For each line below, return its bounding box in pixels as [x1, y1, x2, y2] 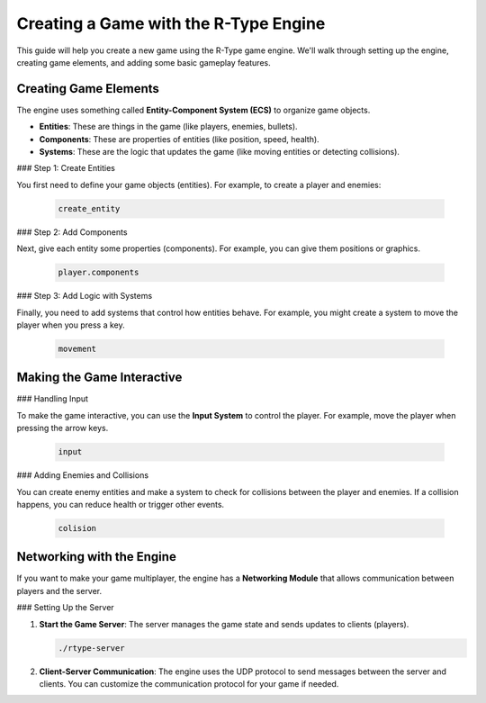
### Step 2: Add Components [16, 226, 128, 238]
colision [58, 523, 97, 533]
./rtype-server [58, 643, 125, 653]
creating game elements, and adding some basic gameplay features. [16, 57, 271, 68]
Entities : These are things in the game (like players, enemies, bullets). [39, 122, 298, 132]
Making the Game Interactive [16, 370, 183, 385]
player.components [58, 267, 139, 278]
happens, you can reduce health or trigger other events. [16, 499, 225, 509]
